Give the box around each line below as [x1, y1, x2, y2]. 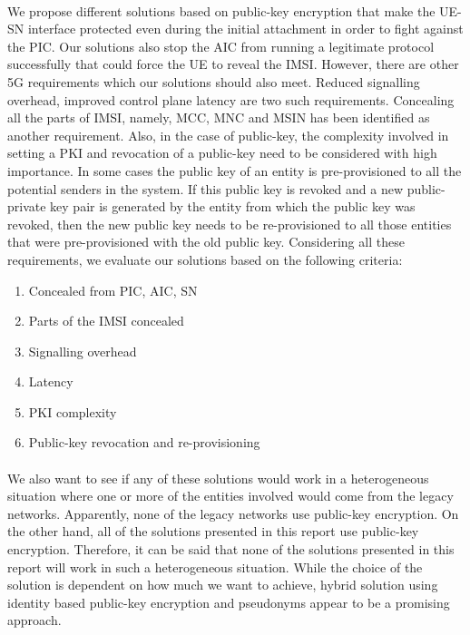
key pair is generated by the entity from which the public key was [50, 197, 416, 216]
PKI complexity [28, 402, 117, 421]
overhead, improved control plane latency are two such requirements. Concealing [7, 90, 455, 109]
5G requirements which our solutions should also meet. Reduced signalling [7, 72, 420, 91]
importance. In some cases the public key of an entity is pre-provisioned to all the [7, 161, 462, 180]
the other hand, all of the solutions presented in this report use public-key [7, 522, 419, 541]
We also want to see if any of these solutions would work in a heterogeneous [7, 468, 429, 487]
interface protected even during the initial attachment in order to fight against [27, 19, 464, 38]
